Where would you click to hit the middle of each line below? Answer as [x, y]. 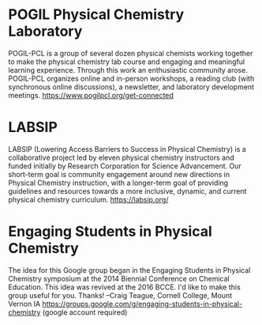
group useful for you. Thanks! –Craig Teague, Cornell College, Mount [120, 295]
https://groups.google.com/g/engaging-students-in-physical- [142, 304]
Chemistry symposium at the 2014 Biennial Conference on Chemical [119, 278]
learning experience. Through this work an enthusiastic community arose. [128, 70]
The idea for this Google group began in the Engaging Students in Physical [129, 270]
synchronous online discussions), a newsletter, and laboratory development [131, 87]
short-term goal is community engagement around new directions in [119, 174]
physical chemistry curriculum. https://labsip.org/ [88, 199]
